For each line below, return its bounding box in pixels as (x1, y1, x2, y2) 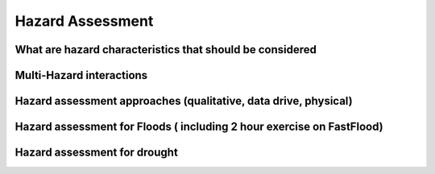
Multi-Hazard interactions (14, 68, 148, 82)
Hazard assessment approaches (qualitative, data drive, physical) (14, 94, 354, 108)
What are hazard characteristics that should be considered (14, 43, 317, 56)
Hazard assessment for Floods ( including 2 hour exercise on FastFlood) (14, 120, 383, 134)
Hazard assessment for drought (14, 146, 179, 159)
